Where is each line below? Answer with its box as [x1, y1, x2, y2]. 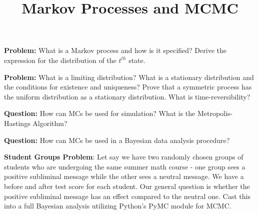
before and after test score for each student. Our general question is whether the [4, 180, 250, 191]
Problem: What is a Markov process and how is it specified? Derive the [4, 45, 226, 55]
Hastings [4, 117, 30, 128]
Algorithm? [32, 117, 67, 128]
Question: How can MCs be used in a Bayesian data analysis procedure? [4, 134, 230, 145]
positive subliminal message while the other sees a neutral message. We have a [4, 171, 244, 181]
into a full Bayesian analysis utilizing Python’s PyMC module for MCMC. [4, 200, 231, 211]
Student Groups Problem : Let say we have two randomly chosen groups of [4, 151, 243, 162]
